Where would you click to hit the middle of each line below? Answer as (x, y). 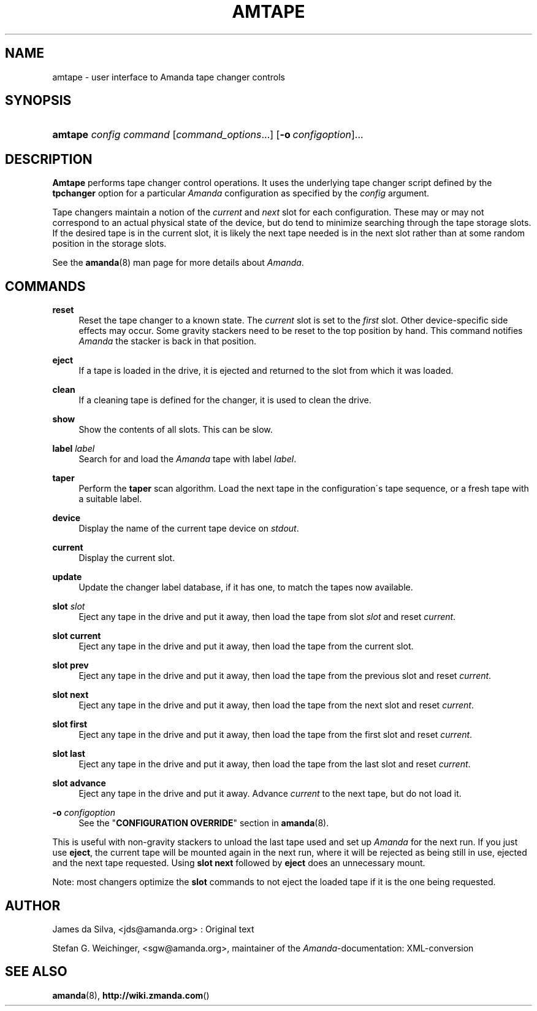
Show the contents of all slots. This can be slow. (176, 430)
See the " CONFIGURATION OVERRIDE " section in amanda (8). (204, 823)
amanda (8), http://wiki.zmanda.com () (131, 995)
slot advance (79, 783)
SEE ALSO (36, 972)
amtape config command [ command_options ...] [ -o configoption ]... (208, 135)
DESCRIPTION (49, 159)
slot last (69, 754)
